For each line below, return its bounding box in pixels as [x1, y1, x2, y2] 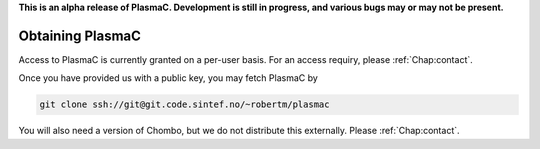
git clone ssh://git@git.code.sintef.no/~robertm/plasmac [39, 99, 330, 110]
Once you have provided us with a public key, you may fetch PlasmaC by [18, 72, 319, 84]
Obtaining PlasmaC [18, 27, 142, 44]
